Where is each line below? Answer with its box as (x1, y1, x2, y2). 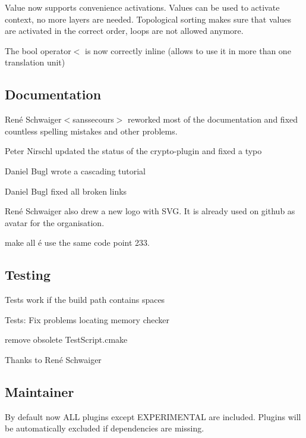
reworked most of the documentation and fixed (128, 113, 298, 126)
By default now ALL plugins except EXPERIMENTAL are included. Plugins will (5, 410, 301, 423)
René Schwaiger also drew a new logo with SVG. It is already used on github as (5, 205, 295, 217)
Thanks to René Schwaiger (5, 353, 102, 365)
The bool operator (5, 44, 71, 57)
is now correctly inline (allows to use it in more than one (85, 44, 291, 57)
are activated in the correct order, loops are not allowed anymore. (5, 24, 244, 37)
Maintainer (5, 382, 74, 401)
